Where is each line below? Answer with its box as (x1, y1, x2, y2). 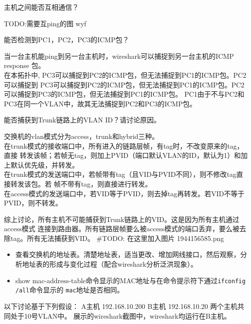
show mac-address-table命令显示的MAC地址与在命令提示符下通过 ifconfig (15, 275, 246, 285)
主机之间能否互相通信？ (4, 2, 79, 12)
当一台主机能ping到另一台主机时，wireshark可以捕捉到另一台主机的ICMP (4, 51, 234, 61)
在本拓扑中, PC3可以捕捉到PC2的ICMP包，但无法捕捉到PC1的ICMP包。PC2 (4, 69, 247, 80)
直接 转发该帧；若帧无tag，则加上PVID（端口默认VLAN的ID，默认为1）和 (4, 150, 241, 160)
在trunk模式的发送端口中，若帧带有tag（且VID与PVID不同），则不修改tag (4, 169, 236, 179)
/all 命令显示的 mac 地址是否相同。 (15, 285, 124, 295)
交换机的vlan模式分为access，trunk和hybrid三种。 (4, 131, 159, 141)
